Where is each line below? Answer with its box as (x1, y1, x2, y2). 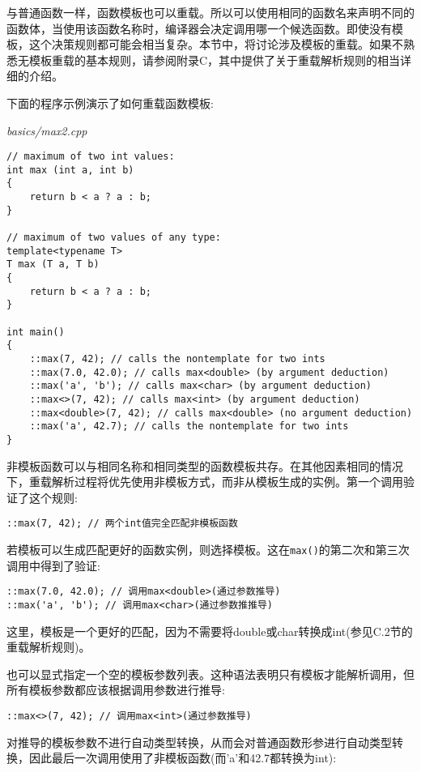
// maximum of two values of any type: (6, 232, 221, 244)
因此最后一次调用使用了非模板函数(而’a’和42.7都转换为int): (28, 749, 337, 766)
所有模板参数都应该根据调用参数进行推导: (6, 681, 225, 698)
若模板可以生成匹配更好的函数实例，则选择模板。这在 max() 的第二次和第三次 (6, 541, 410, 558)
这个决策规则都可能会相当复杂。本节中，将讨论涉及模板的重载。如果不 (28, 36, 403, 53)
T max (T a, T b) (6, 258, 100, 271)
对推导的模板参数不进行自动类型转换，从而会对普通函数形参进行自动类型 (6, 733, 392, 750)
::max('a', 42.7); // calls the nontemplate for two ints (29, 420, 349, 433)
